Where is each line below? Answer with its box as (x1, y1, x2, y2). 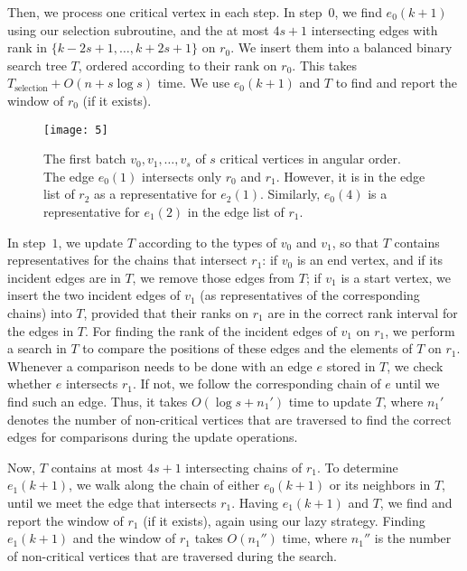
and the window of (72, 529, 176, 548)
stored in (326, 356, 376, 375)
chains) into (7, 303, 72, 322)
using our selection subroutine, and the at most (7, 20, 269, 39)
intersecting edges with (311, 20, 438, 39)
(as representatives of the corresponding (200, 285, 420, 304)
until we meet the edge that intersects (7, 492, 217, 511)
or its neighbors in (329, 475, 431, 494)
